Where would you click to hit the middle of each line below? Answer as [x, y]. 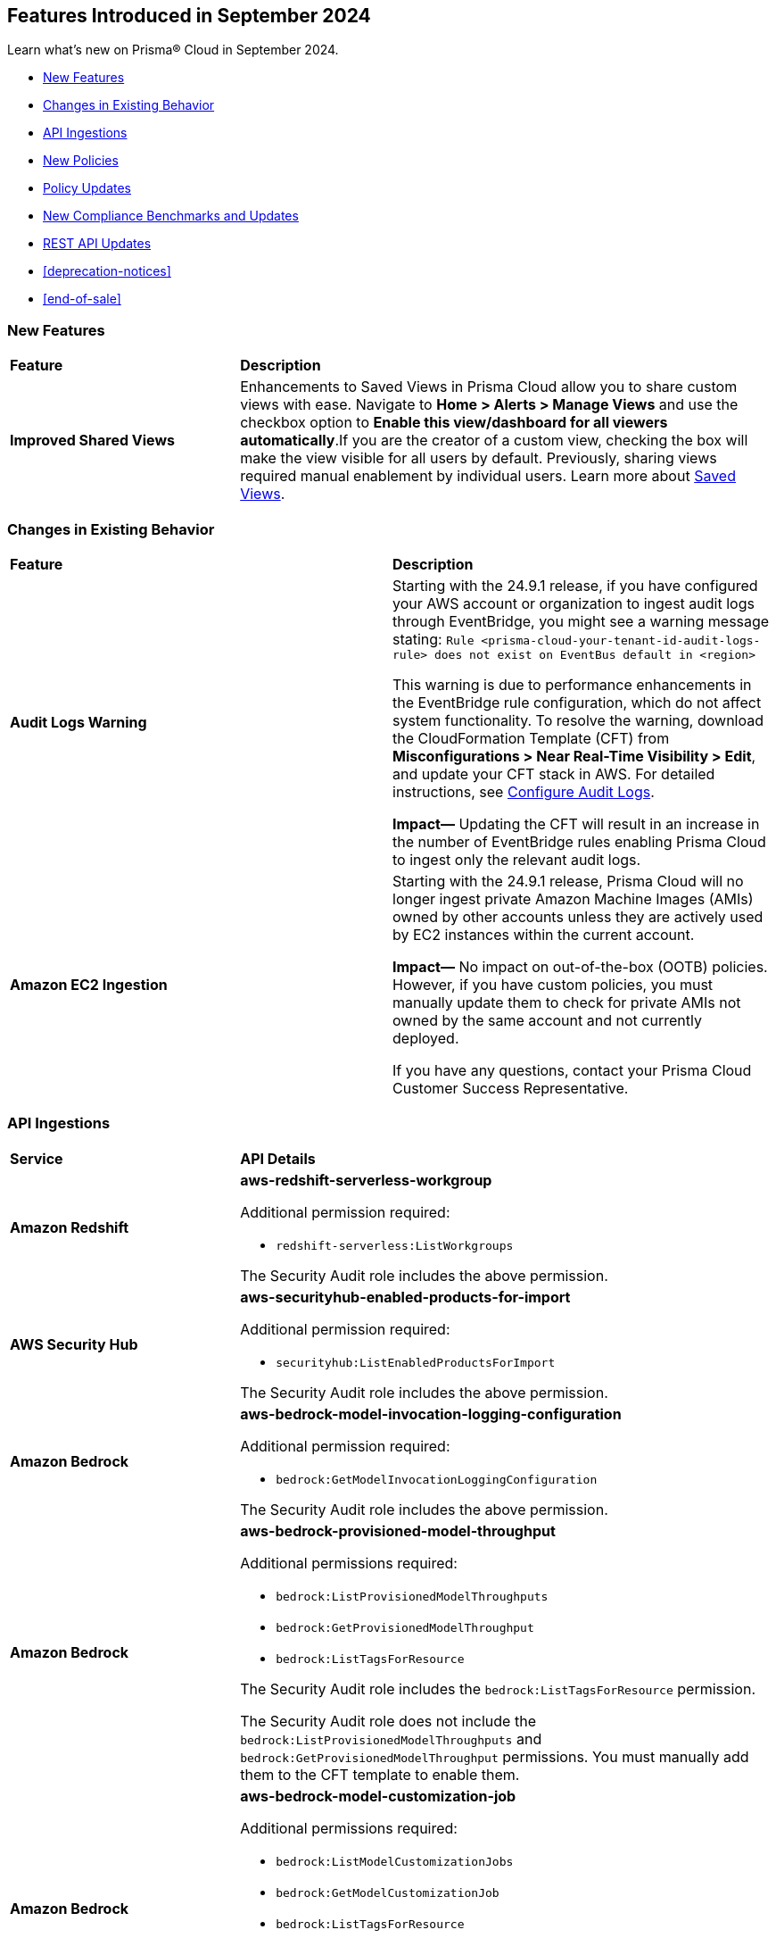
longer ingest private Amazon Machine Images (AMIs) [573, 898]
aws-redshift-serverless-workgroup [366, 1180]
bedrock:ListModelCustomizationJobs [395, 1861]
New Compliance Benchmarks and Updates [171, 216]
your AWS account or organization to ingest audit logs [574, 603]
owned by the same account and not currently [547, 1020]
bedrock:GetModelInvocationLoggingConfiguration [437, 1479]
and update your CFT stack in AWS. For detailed [554, 774]
